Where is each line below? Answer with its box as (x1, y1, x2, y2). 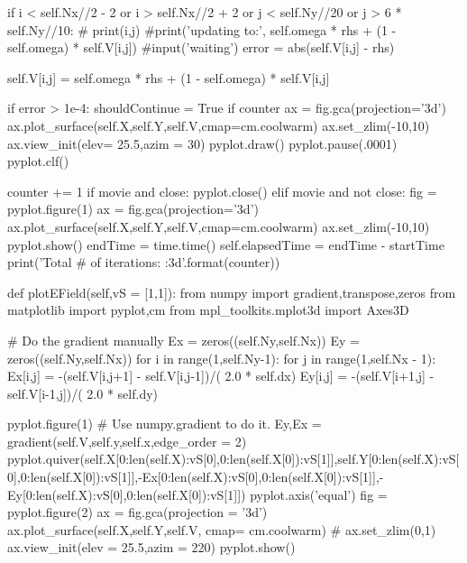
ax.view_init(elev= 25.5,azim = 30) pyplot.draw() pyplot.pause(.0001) (7, 134, 398, 152)
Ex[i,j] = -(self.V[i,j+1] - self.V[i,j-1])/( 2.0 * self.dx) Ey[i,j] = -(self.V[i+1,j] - (7, 366, 435, 385)
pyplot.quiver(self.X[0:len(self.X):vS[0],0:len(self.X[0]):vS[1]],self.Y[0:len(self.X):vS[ (7, 449, 460, 468)
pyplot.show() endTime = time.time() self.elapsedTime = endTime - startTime (7, 235, 444, 254)
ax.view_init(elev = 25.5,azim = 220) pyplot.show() (7, 538, 296, 557)
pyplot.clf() (7, 152, 69, 171)
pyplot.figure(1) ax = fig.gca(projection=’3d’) (7, 199, 259, 218)
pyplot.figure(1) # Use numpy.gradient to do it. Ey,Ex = (7, 414, 322, 433)
